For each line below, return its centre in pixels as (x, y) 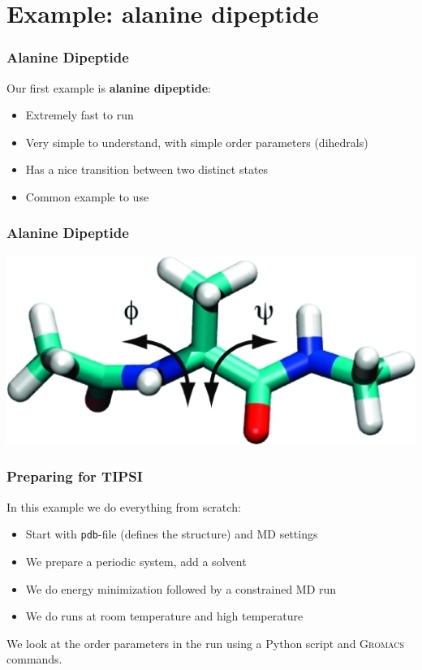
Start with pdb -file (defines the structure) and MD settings (172, 534)
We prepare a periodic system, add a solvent (136, 561)
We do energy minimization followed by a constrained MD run (181, 588)
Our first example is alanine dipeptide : (109, 87)
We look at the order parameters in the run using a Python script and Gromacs (206, 643)
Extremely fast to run (80, 115)
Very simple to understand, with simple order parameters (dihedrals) (197, 142)
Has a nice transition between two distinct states (147, 169)
